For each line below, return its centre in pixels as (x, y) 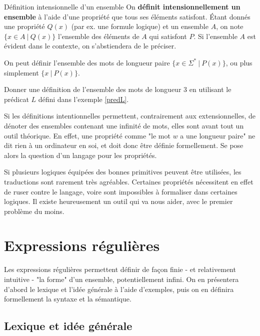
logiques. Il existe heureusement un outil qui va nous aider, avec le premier (118, 201)
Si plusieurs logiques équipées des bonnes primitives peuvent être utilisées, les (123, 172)
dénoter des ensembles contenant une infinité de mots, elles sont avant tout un (124, 125)
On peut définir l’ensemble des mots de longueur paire (87, 62)
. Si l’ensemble (215, 36)
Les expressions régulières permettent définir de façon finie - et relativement (120, 269)
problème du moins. (34, 211)
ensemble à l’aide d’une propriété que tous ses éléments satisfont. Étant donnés (127, 16)
